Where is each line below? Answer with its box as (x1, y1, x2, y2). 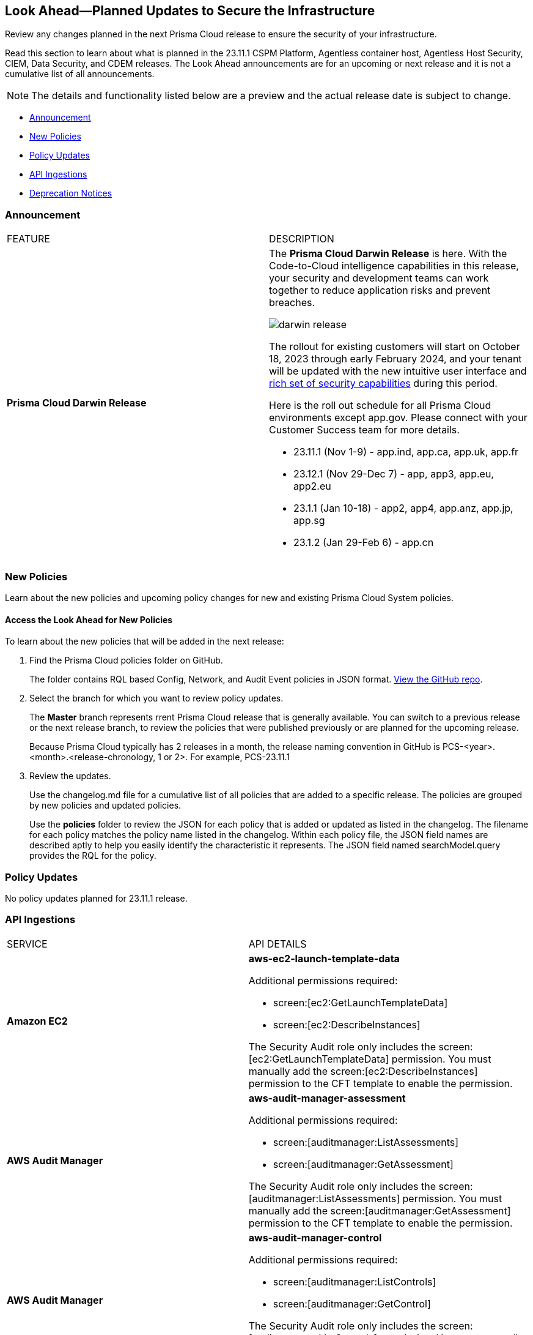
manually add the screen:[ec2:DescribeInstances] (248, 1064, 478, 1077)
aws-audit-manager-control (248, 1231, 382, 1244)
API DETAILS (248, 937, 307, 950)
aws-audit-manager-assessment (248, 1091, 406, 1104)
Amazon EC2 (7, 1014, 68, 1027)
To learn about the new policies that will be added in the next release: (5, 636, 284, 647)
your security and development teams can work (269, 272, 489, 285)
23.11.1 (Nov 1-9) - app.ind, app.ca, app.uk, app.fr (293, 446, 519, 458)
